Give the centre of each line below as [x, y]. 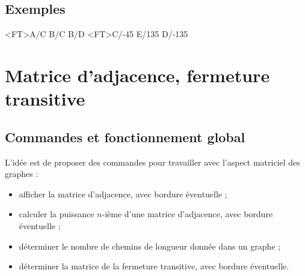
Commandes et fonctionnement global [125, 136]
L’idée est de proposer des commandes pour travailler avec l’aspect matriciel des [152, 162]
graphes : [22, 174]
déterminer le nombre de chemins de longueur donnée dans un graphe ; [150, 246]
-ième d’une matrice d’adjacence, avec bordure [187, 214]
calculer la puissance [57, 214]
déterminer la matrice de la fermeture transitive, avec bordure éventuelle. [154, 266]
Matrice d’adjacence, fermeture [137, 75]
